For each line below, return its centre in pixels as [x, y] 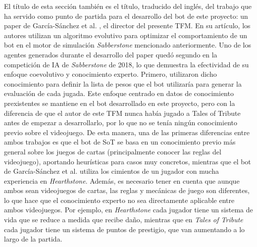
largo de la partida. [33, 239]
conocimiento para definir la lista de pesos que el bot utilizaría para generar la [123, 83]
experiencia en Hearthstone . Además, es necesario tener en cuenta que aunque [122, 180]
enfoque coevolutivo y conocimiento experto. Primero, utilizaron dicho [110, 74]
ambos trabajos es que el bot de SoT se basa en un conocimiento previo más [120, 142]
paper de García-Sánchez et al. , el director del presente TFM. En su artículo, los [127, 25]
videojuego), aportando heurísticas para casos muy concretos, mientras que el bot [128, 161]
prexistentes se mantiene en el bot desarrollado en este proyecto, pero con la [120, 103]
